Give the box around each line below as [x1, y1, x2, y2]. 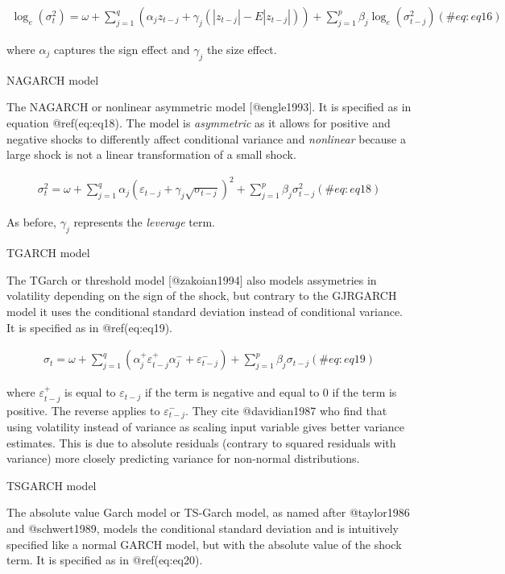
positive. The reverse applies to [6, 401, 160, 418]
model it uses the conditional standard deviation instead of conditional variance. [6, 302, 403, 319]
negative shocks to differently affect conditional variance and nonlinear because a [6, 130, 406, 147]
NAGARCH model [6, 71, 99, 88]
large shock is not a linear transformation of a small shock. [6, 146, 296, 163]
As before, [6, 214, 56, 231]
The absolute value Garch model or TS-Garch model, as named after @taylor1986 [6, 504, 410, 521]
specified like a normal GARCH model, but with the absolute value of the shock [6, 535, 402, 552]
